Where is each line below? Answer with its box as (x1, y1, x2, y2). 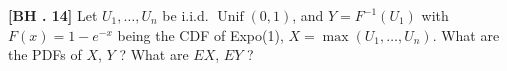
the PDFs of (8, 44, 82, 65)
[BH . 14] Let (8, 5, 98, 25)
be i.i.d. (162, 5, 209, 25)
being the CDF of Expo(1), (117, 24, 284, 45)
